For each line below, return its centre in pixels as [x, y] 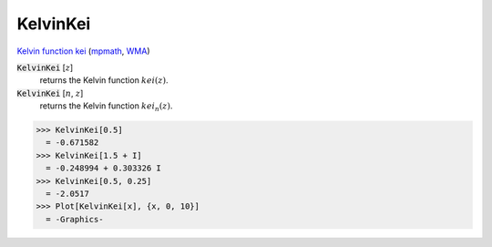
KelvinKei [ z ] [45, 67]
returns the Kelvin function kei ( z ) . [104, 80]
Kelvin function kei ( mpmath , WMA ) [83, 51]
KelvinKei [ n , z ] [50, 93]
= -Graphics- [75, 219]
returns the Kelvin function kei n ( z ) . [106, 107]
